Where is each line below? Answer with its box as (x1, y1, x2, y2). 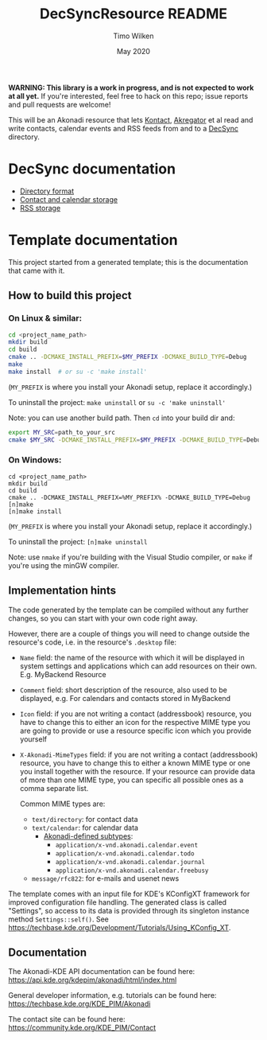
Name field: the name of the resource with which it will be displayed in (19, 652, 245, 662)
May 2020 (116, 46, 151, 56)
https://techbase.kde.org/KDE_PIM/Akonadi (8, 999, 151, 1009)
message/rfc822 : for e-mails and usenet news (31, 873, 180, 883)
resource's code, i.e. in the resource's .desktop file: (8, 637, 177, 647)
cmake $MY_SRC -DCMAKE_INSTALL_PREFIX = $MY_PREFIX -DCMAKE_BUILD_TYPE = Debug (8, 435, 265, 444)
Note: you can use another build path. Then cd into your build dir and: (8, 413, 235, 423)
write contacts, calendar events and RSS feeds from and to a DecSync (8, 123, 238, 133)
